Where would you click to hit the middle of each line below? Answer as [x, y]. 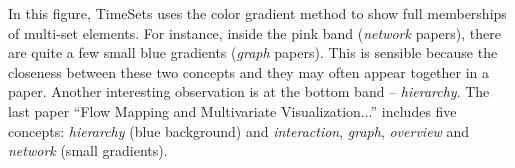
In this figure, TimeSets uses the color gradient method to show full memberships [257, 13]
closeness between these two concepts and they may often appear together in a [249, 71]
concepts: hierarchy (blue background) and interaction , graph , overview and [239, 130]
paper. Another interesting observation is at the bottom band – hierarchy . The [249, 91]
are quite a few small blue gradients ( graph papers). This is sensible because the [253, 52]
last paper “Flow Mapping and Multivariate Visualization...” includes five [232, 110]
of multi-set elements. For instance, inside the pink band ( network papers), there [254, 32]
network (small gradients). [88, 150]
